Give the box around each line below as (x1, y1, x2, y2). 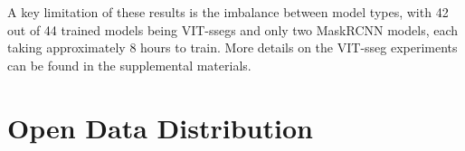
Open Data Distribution (7, 109, 313, 146)
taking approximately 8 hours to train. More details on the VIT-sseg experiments (7, 38, 458, 57)
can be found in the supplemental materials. (7, 55, 251, 74)
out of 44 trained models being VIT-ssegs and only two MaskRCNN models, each (7, 20, 459, 39)
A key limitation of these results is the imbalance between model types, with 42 (7, 3, 449, 21)
